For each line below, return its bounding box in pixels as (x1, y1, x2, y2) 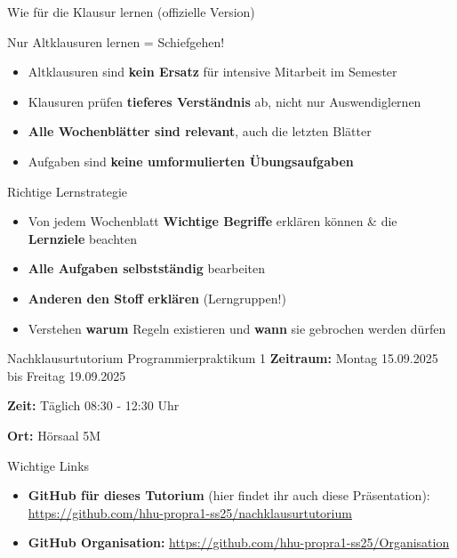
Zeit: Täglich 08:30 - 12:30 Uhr (7, 396, 180, 415)
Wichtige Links (7, 456, 90, 474)
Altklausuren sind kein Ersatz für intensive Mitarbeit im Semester (28, 62, 397, 81)
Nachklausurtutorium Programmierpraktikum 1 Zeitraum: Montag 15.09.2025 (7, 349, 438, 368)
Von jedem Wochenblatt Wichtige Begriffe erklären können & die (28, 212, 397, 230)
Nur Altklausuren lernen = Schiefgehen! (7, 32, 225, 51)
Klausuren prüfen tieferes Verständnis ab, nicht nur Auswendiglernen (28, 92, 421, 110)
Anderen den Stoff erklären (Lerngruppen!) (28, 288, 286, 307)
